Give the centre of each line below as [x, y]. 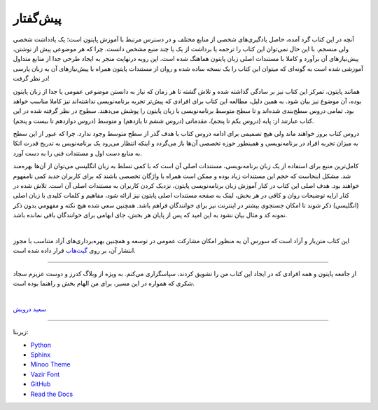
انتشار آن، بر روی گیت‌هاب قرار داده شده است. [74, 251]
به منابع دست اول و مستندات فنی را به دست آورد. [78, 153]
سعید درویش [30, 309]
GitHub [41, 384]
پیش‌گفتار [37, 18]
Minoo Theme [50, 364]
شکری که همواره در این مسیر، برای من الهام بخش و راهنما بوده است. [104, 283]
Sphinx [41, 355]
